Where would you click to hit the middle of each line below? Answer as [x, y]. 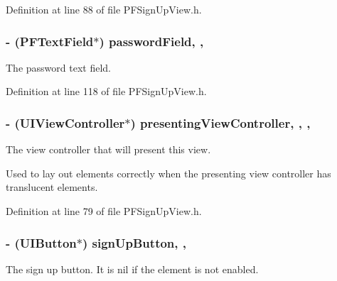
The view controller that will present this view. [108, 149]
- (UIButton [41, 242]
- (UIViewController [65, 122]
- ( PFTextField [50, 41]
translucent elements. [52, 187]
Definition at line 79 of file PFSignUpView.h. [104, 211]
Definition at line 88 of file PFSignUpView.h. [104, 9]
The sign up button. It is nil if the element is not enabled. [132, 269]
